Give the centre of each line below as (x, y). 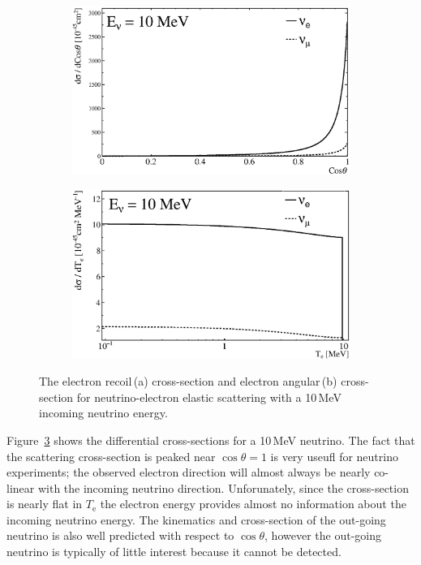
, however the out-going (323, 535)
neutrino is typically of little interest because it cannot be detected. (174, 552)
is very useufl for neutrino (334, 456)
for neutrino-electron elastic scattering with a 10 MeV (209, 397)
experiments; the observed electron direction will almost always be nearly (189, 472)
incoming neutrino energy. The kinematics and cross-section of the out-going (196, 519)
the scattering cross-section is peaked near (111, 456)
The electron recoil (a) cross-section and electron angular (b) (188, 381)
